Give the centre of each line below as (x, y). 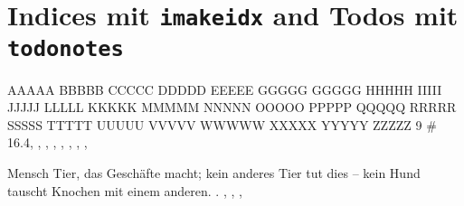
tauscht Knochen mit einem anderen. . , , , (125, 190)
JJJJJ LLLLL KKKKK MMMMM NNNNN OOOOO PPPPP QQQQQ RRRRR (232, 107)
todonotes (66, 48)
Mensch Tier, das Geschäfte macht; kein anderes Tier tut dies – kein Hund (214, 172)
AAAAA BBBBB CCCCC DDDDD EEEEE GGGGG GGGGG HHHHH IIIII (225, 89)
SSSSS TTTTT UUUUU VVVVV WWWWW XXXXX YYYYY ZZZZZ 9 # (222, 124)
